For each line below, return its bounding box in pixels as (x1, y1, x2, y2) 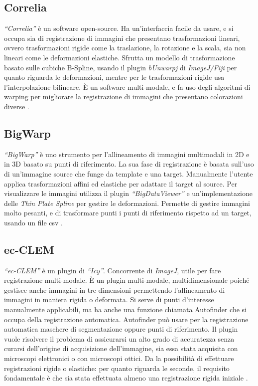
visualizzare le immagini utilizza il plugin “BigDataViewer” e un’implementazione (4, 188, 253, 198)
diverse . (4, 101, 29, 111)
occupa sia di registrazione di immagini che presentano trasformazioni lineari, (4, 32, 240, 43)
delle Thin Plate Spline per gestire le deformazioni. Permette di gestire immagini (4, 197, 250, 208)
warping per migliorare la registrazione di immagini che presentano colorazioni (4, 91, 243, 102)
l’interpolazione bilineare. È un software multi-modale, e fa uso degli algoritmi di (4, 81, 251, 92)
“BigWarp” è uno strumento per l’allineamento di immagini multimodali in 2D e (4, 149, 250, 159)
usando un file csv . (4, 217, 63, 227)
